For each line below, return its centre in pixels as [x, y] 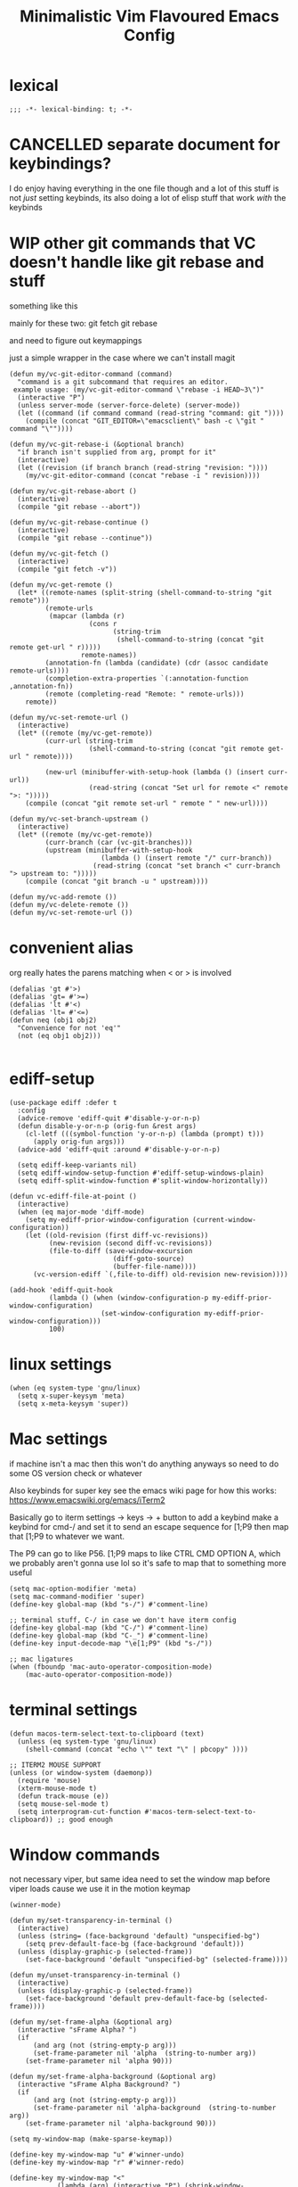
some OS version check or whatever [76, 1473]
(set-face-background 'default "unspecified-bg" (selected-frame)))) [157, 1960]
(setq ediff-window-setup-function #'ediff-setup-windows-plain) [141, 1173]
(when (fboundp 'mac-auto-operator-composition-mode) [111, 1667]
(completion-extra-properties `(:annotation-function [147, 678]
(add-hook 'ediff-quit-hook [61, 1290]
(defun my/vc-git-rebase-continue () [79, 522]
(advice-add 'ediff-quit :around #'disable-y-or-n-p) [119, 1149]
